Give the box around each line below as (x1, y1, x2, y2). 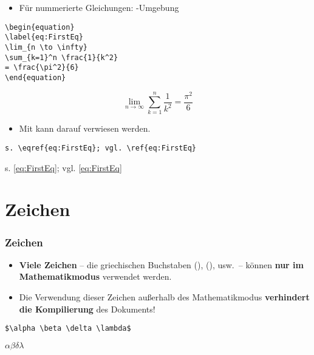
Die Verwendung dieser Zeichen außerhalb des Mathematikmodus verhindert (19, 291, 310, 303)
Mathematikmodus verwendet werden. (19, 270, 172, 283)
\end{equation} (5, 73, 66, 82)
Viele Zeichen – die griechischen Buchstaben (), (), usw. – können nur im (19, 258, 304, 271)
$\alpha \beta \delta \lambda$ (5, 324, 131, 333)
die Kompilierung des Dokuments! (19, 302, 155, 315)
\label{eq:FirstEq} (5, 33, 83, 42)
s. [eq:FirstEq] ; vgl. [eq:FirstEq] (5, 161, 122, 174)
